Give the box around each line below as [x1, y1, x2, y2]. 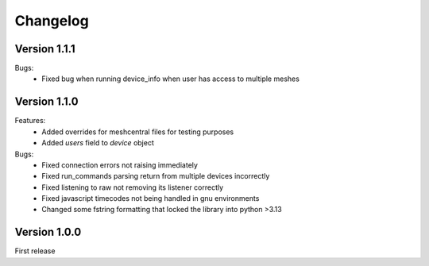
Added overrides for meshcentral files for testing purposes [41, 127, 234, 137]
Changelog [14, 12, 89, 29]
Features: [14, 116, 46, 125]
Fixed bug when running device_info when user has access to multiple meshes [41, 74, 300, 83]
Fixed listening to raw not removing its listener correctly [41, 183, 224, 192]
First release [14, 246, 56, 256]
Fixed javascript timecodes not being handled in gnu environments [41, 194, 260, 203]
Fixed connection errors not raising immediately [41, 160, 199, 170]
